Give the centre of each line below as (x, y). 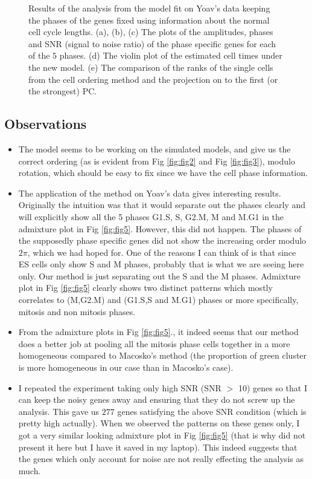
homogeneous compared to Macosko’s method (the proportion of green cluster (163, 355)
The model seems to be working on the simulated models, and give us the (154, 148)
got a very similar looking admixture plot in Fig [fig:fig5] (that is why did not (162, 435)
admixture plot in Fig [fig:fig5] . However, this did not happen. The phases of (160, 228)
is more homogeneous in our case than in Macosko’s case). (126, 367)
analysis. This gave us (59, 411)
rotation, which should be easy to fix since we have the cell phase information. (163, 173)
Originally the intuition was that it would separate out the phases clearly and (162, 205)
